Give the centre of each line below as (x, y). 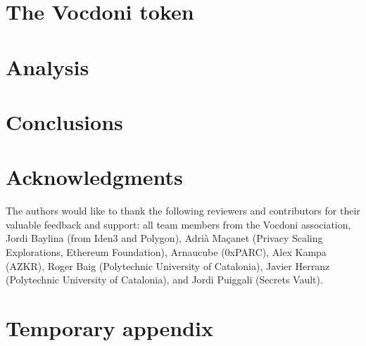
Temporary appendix (109, 328)
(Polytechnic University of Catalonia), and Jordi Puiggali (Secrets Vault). (164, 280)
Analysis (48, 66)
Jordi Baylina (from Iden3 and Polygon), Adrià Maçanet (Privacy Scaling (164, 238)
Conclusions (64, 121)
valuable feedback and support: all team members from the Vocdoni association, (178, 224)
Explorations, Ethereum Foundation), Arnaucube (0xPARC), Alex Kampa (166, 252)
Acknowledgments (94, 177)
